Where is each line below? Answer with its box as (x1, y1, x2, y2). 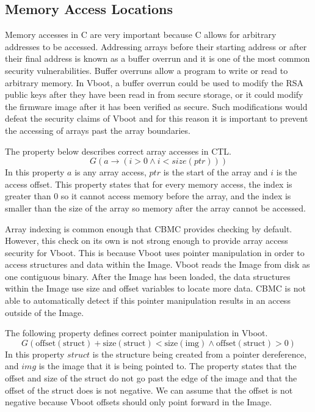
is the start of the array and (163, 166, 268, 178)
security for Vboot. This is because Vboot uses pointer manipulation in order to (5, 246, 305, 259)
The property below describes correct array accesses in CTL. (5, 144, 232, 157)
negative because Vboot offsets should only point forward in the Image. (5, 395, 272, 408)
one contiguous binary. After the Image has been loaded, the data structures (5, 270, 291, 282)
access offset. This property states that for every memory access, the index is (5, 177, 292, 190)
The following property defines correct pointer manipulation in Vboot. (5, 326, 268, 339)
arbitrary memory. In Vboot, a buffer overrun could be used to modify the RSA (5, 76, 304, 89)
